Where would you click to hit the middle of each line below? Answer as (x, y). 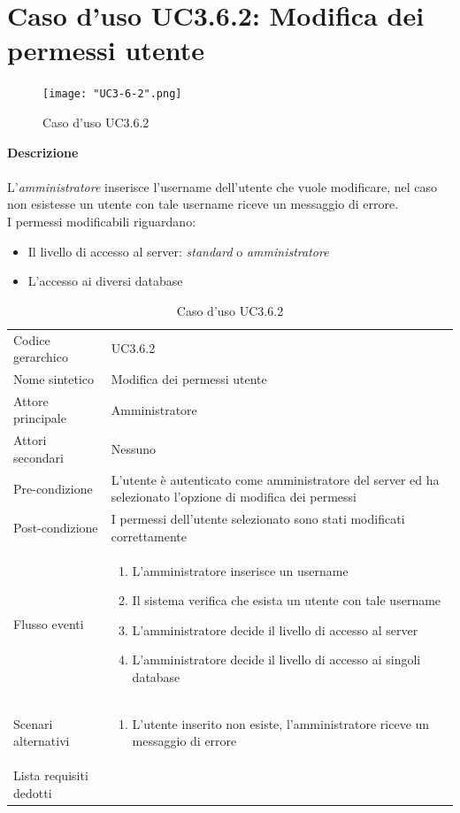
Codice (32, 339)
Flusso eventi (49, 623)
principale (40, 418)
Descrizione (43, 152)
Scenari (33, 723)
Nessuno (134, 449)
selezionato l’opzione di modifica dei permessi (234, 497)
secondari (38, 457)
